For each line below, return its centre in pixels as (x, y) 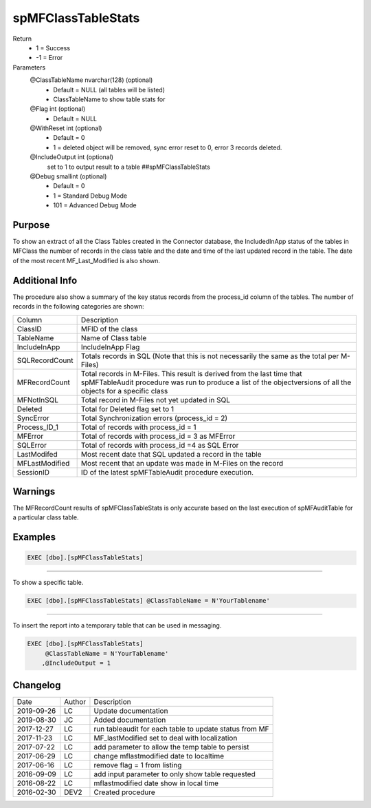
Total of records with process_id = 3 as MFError (158, 436)
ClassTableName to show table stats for (109, 99)
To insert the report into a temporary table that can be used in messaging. (117, 625)
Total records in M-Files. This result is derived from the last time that (191, 373)
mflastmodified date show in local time (156, 783)
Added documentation (130, 720)
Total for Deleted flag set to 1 (127, 408)
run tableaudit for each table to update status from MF (181, 729)
